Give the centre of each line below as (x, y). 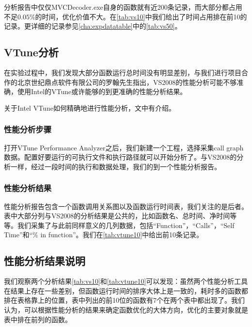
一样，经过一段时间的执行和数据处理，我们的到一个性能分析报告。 (116, 166)
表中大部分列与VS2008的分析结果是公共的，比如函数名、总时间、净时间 (117, 216)
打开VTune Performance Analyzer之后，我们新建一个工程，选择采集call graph (124, 147)
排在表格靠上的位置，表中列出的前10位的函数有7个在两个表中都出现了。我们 (124, 300)
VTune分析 (31, 52)
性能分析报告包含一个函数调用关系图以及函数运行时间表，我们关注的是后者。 (126, 206)
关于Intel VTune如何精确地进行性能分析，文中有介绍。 (90, 107)
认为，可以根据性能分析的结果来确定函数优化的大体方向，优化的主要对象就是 (126, 309)
